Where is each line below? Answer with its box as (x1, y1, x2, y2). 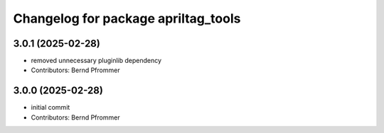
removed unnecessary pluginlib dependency (31, 57, 162, 65)
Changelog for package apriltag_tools (13, 11, 241, 26)
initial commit (31, 103, 70, 112)
